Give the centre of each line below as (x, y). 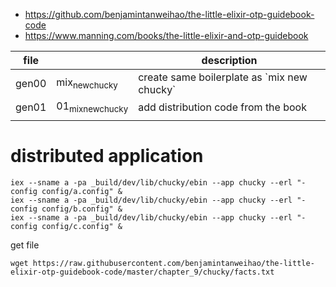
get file (25, 245)
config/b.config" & (82, 209)
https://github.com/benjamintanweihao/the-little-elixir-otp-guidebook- (169, 14)
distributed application (107, 156)
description (229, 60)
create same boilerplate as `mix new (223, 77)
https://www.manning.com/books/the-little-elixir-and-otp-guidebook (166, 35)
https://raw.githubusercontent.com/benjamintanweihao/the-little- (173, 264)
